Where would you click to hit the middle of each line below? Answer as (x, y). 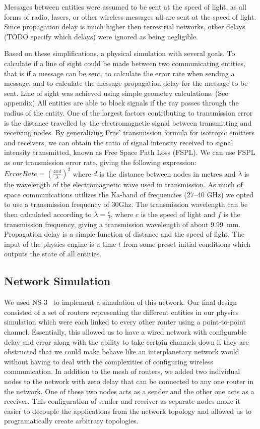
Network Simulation (57, 281)
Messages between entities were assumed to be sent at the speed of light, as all (125, 7)
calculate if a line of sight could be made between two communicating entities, (125, 63)
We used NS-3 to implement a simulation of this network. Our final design (120, 302)
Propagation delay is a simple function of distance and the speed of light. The (124, 234)
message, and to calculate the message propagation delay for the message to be (126, 83)
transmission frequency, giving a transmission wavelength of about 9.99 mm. (122, 224)
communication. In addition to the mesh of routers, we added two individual (122, 371)
